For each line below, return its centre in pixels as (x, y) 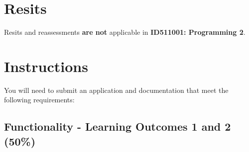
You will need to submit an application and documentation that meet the (116, 90)
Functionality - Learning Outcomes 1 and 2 (118, 126)
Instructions (46, 66)
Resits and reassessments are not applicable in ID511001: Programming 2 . (125, 32)
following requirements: (39, 100)
